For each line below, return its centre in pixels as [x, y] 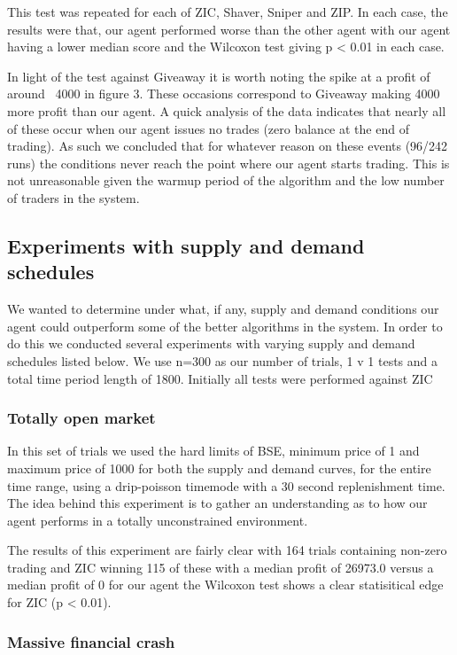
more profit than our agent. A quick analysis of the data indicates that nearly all [227, 110]
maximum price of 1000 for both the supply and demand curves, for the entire [219, 468]
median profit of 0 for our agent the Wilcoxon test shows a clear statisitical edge [225, 585]
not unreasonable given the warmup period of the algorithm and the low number [226, 180]
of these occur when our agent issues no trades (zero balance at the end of [208, 128]
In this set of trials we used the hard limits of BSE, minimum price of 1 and [213, 451]
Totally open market [81, 418]
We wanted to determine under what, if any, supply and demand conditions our [223, 309]
